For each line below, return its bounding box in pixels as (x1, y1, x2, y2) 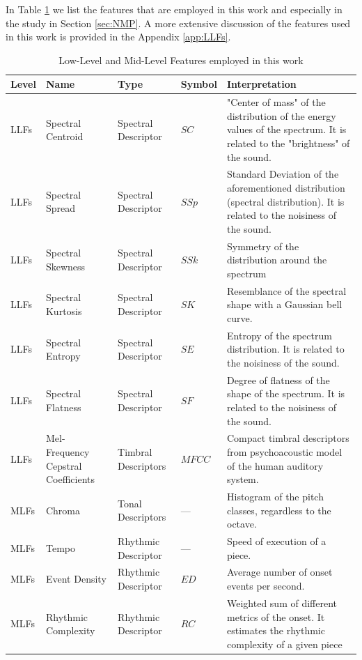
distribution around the (227, 252, 327, 267)
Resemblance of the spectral (227, 283, 347, 298)
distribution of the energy (227, 108, 336, 123)
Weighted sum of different (227, 595, 338, 610)
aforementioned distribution (227, 181, 345, 195)
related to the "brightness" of (227, 136, 350, 150)
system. (227, 472, 259, 486)
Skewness (45, 259, 86, 274)
